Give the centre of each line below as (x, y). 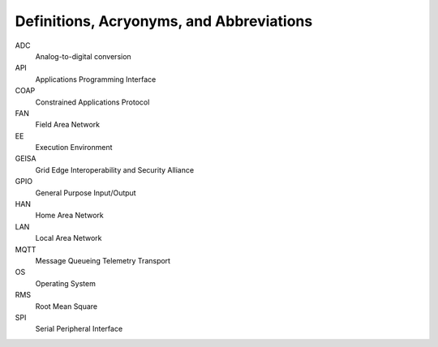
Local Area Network (69, 238)
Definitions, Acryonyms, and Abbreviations (164, 21)
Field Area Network (68, 125)
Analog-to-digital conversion (83, 56)
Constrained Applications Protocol (92, 102)
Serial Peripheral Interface (79, 329)
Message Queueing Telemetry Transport (103, 260)
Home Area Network (70, 216)
